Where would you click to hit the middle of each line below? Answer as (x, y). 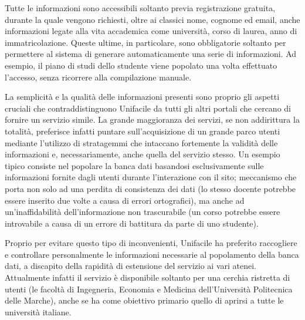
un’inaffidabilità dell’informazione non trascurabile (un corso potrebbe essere (143, 212)
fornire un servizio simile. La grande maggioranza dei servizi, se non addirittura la (152, 119)
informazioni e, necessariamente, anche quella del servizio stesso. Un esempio (143, 154)
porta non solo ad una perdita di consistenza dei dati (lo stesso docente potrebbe (150, 188)
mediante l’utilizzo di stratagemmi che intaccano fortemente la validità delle (141, 142)
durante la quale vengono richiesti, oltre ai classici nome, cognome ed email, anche (152, 19)
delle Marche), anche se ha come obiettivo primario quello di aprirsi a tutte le (144, 300)
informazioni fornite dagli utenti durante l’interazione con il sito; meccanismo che (151, 177)
